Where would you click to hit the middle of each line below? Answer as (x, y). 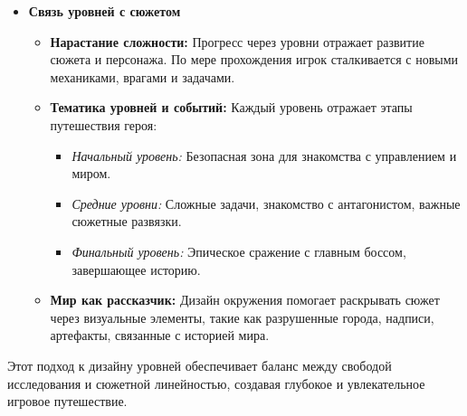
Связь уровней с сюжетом (105, 11)
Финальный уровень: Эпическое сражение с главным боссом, (239, 251)
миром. (91, 173)
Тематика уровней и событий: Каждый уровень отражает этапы (231, 107)
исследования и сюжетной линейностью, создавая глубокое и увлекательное (216, 383)
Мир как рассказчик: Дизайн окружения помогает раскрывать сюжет (245, 300)
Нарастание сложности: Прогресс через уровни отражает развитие (237, 41)
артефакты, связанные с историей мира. (160, 335)
